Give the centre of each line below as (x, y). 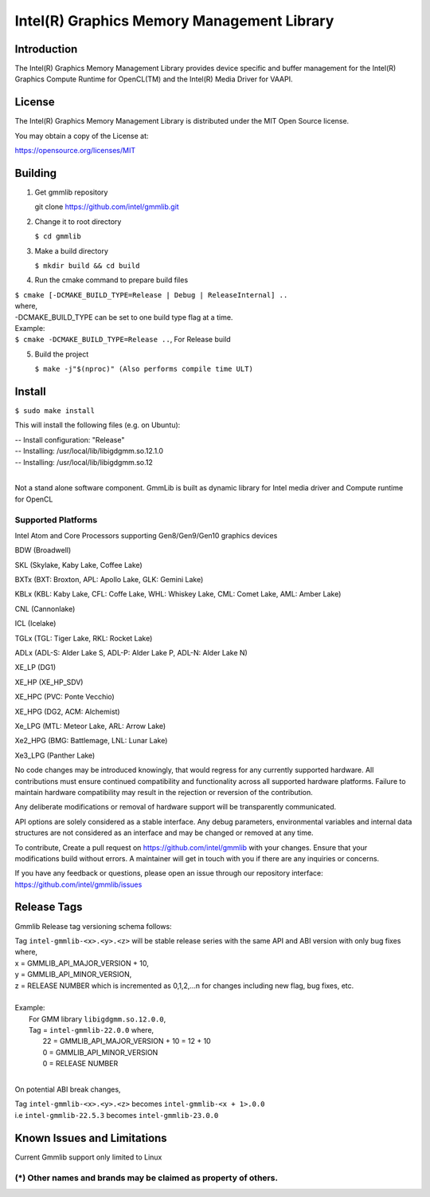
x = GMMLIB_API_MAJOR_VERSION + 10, (82, 963)
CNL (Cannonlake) (45, 608)
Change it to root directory (78, 221)
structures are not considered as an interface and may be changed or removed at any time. (164, 833)
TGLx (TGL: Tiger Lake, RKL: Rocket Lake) (84, 638)
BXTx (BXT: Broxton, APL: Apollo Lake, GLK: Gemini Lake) (109, 580)
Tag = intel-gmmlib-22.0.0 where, (92, 1030)
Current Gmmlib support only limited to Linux (88, 1157)
